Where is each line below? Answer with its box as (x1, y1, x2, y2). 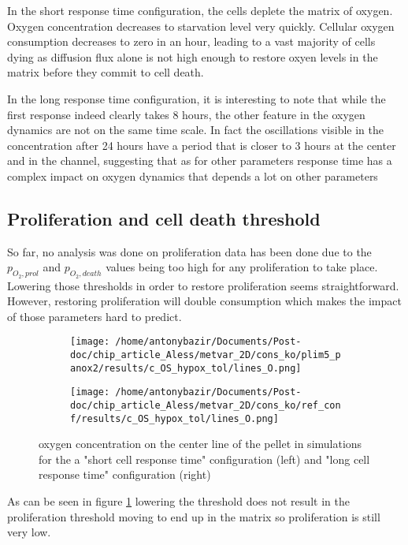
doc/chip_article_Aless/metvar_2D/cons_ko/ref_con (70, 399, 341, 411)
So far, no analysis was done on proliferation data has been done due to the (7, 243, 372, 259)
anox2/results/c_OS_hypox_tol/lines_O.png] (70, 362, 302, 374)
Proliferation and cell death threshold (7, 206, 321, 230)
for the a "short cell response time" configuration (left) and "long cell (39, 450, 370, 467)
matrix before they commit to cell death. (7, 64, 204, 80)
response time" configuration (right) (39, 466, 211, 483)
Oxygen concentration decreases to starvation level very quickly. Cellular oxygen (7, 17, 395, 34)
